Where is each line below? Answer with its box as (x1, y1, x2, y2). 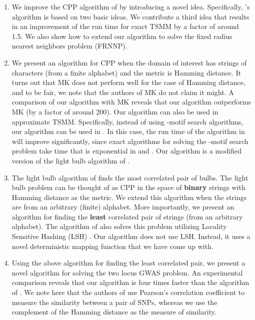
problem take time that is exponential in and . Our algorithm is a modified (11, 145, 241, 156)
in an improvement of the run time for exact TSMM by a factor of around (11, 21, 239, 31)
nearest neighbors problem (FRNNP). (11, 40, 127, 51)
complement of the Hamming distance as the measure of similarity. (11, 306, 216, 317)
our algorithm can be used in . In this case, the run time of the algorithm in (11, 126, 245, 136)
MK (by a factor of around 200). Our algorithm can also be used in (11, 106, 218, 116)
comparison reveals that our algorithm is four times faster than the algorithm (11, 277, 249, 287)
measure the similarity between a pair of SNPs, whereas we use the (11, 296, 217, 307)
